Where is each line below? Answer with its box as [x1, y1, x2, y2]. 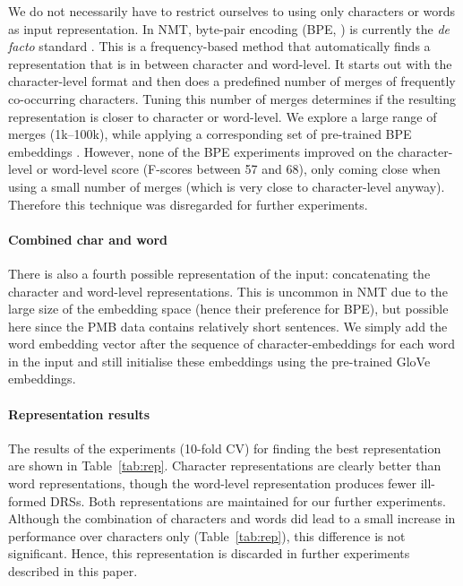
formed [8, 491, 47, 510]
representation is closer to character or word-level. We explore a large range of [8, 107, 437, 125]
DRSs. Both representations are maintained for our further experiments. [50, 491, 446, 510]
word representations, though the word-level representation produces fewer [8, 474, 417, 493]
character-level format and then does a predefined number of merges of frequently [8, 72, 456, 90]
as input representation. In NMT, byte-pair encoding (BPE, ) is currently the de [8, 19, 450, 38]
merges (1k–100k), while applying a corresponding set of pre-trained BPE [8, 125, 412, 143]
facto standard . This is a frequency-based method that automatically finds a [8, 37, 431, 56]
